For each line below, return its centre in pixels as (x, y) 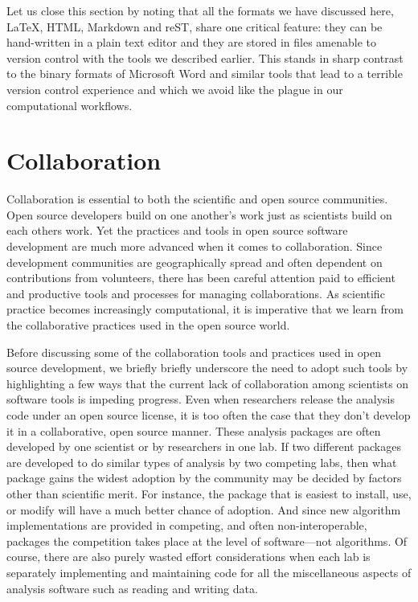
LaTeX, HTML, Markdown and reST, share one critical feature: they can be (195, 26)
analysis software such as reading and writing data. (132, 588)
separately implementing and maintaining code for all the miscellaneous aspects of (209, 572)
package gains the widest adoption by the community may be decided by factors (204, 478)
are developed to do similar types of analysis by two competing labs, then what (202, 462)
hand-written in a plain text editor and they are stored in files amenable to (191, 42)
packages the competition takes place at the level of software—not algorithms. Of (207, 541)
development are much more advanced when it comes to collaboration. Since (195, 246)
